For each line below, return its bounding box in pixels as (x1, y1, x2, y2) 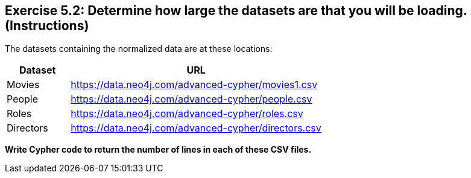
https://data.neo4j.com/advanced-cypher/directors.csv (71, 122, 321, 135)
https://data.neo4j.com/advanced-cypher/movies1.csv (71, 78, 318, 91)
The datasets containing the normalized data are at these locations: (5, 43, 273, 54)
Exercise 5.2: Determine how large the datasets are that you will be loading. (5, 3, 467, 18)
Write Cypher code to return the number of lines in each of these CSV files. (5, 144, 312, 155)
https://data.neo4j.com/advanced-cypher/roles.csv (71, 107, 303, 120)
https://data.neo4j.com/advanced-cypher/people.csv (71, 93, 312, 106)
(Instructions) (5, 18, 89, 33)
